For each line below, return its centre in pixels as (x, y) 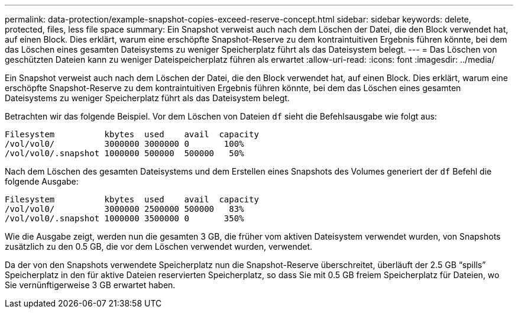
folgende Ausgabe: (42, 181)
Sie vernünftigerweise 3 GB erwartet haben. (90, 285)
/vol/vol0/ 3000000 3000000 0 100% (124, 144)
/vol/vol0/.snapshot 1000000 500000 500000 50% (124, 153)
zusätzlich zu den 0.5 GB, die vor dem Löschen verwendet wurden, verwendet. (159, 246)
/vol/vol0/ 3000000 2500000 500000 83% (124, 209)
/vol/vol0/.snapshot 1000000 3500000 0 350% (124, 218)
